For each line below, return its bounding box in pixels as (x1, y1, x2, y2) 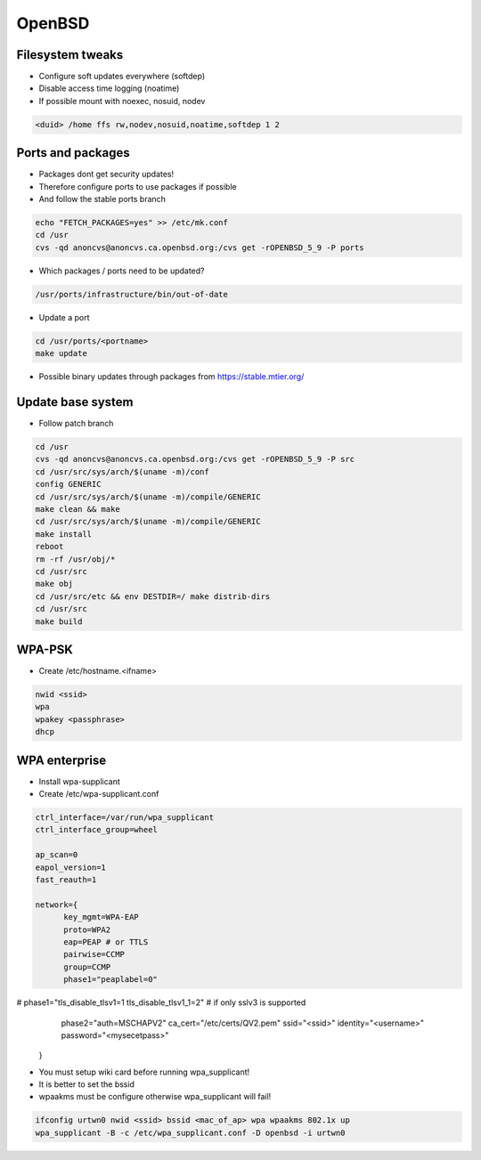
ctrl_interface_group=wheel (35, 824, 158, 835)
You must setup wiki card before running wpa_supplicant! (38, 1067, 250, 1077)
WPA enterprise (16, 752, 107, 767)
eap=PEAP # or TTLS (63, 937, 149, 947)
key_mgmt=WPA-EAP (63, 913, 140, 922)
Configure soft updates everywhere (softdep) (38, 71, 206, 82)
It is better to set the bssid (38, 1079, 135, 1090)
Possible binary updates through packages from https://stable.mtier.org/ (38, 371, 305, 382)
